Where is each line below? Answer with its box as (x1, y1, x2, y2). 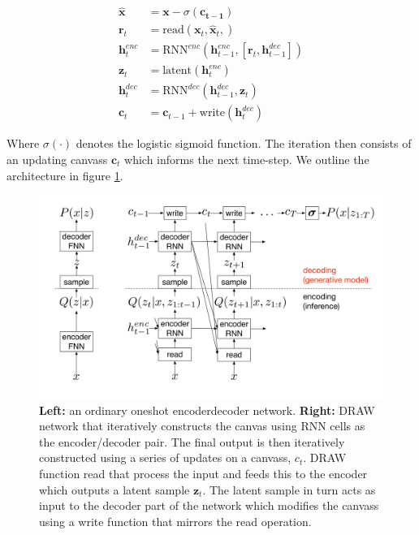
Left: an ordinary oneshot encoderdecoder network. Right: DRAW (39, 401, 375, 418)
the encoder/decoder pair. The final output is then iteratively (39, 433, 345, 450)
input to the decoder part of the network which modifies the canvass (39, 497, 379, 514)
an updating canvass (6, 151, 108, 167)
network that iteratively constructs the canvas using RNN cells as (39, 417, 365, 434)
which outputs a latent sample (39, 481, 190, 498)
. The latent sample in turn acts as (202, 481, 376, 498)
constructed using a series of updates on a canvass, (39, 449, 292, 466)
